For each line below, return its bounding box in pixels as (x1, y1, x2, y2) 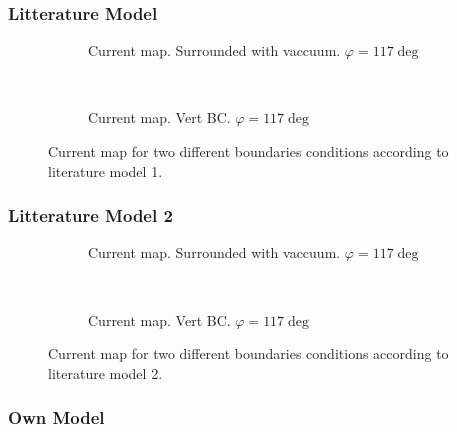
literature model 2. (48, 362, 163, 383)
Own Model (8, 405, 105, 430)
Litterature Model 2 (8, 203, 173, 228)
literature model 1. (48, 160, 163, 181)
